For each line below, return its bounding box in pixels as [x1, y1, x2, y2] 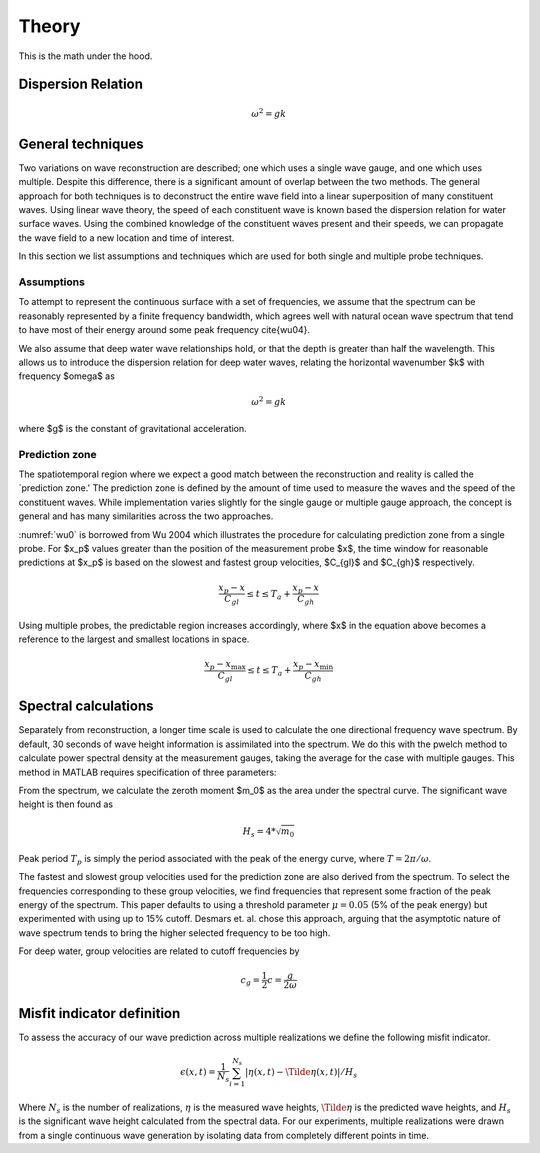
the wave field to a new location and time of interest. [18, 231, 235, 244]
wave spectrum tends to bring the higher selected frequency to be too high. [18, 926, 331, 939]
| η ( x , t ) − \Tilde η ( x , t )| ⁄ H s [245, 1066, 358, 1080]
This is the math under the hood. [18, 50, 153, 62]
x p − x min [293, 658, 334, 672]
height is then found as [18, 798, 114, 810]
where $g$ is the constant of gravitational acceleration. [18, 422, 247, 434]
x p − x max [204, 658, 247, 672]
